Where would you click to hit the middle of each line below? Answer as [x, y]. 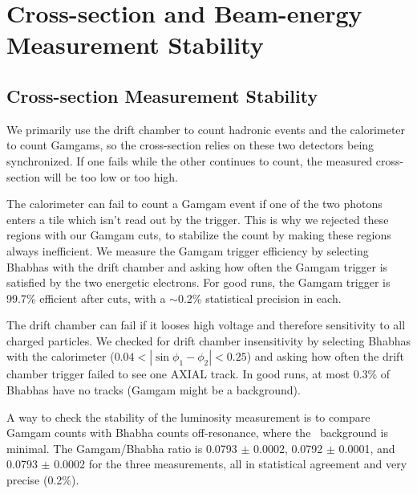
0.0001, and [367, 448]
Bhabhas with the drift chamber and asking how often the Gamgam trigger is [197, 266]
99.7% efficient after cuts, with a [86, 298]
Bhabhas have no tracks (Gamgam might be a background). [154, 390]
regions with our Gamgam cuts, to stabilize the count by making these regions [199, 235]
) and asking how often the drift [325, 356]
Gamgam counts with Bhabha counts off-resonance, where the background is [197, 433]
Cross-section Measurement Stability [162, 95]
